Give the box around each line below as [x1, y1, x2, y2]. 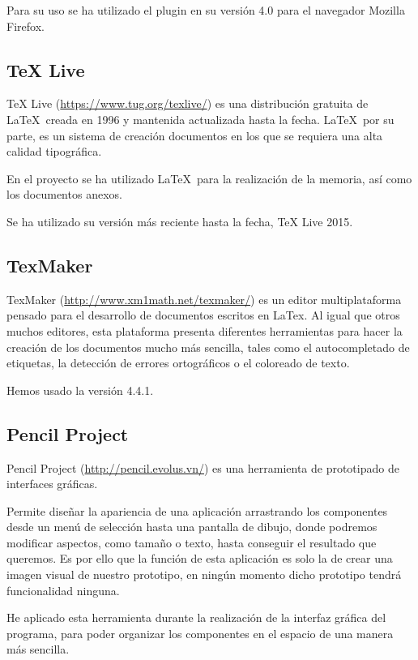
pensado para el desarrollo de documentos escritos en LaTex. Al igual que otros [6, 306, 400, 324]
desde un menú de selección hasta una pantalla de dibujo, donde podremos [6, 518, 377, 535]
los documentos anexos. [6, 186, 122, 203]
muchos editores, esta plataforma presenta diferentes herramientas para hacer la [6, 322, 403, 339]
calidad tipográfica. [6, 143, 102, 160]
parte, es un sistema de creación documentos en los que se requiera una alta [6, 126, 383, 144]
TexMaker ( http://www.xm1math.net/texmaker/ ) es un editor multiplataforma [6, 290, 402, 307]
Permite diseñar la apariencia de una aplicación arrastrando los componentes [6, 502, 388, 519]
